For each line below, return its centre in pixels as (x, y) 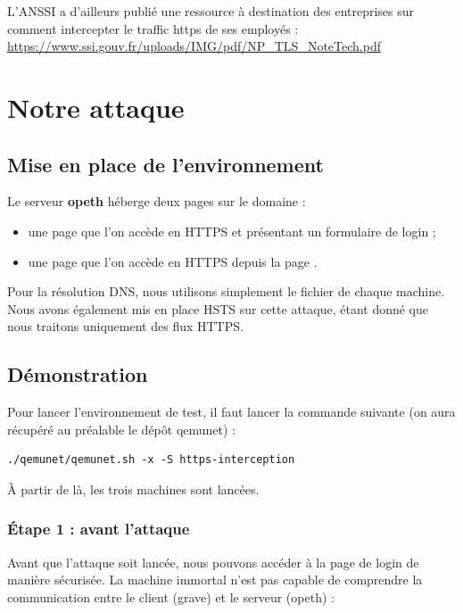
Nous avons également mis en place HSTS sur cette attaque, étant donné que (218, 308)
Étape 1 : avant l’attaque (99, 529)
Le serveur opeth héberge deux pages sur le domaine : (157, 201)
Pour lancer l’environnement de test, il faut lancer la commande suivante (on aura (231, 412)
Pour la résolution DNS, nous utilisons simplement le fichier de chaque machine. (226, 291)
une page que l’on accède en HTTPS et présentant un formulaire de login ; (232, 231)
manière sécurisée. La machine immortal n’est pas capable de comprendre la (215, 580)
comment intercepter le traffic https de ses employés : (153, 28)
